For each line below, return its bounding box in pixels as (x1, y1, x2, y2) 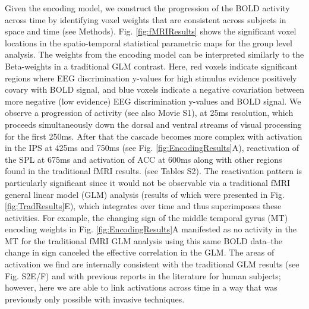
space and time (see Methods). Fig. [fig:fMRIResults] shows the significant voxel (5, 25, 297, 37)
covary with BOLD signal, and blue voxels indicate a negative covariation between (5, 83, 305, 96)
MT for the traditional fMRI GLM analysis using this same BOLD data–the (5, 234, 283, 247)
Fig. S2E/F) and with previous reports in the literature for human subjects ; (5, 269, 281, 282)
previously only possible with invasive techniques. (5, 292, 185, 305)
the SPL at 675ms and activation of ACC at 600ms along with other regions (5, 153, 282, 165)
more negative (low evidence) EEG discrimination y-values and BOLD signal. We (5, 94, 301, 107)
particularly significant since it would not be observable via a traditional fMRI (5, 176, 291, 188)
